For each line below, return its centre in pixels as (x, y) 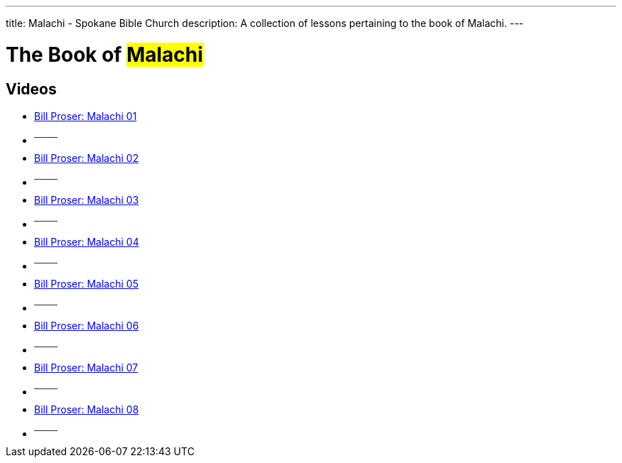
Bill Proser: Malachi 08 (87, 409)
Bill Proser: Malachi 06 (87, 325)
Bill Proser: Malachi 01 (86, 116)
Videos (31, 89)
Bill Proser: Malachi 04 (87, 241)
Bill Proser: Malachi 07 (86, 367)
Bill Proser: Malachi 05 (86, 283)
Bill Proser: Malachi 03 (87, 200)
